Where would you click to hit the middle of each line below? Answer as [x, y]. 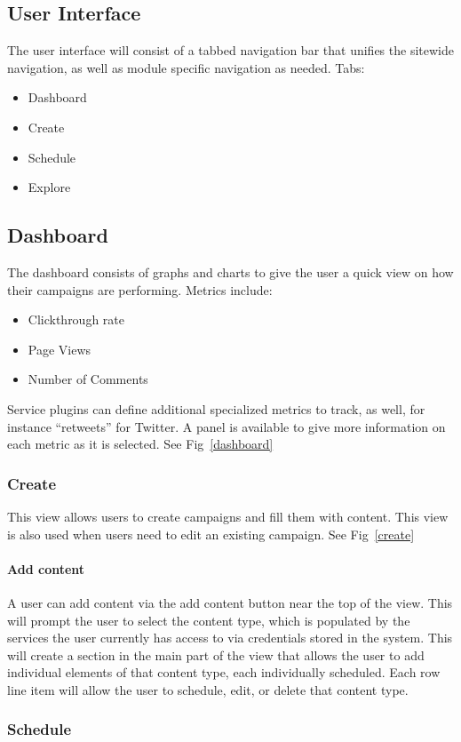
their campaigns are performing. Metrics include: [140, 289]
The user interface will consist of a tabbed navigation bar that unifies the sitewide [230, 50]
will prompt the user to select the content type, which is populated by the [209, 620]
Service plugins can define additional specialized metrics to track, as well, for [216, 408]
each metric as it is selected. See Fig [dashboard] [140, 444]
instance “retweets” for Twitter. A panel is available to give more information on [227, 426]
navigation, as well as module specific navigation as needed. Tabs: [186, 67]
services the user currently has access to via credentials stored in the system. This [230, 638]
